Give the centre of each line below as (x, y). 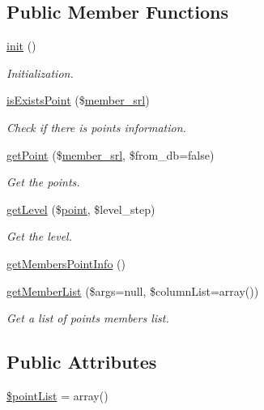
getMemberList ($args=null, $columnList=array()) (133, 290)
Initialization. (40, 73)
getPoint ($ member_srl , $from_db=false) (111, 154)
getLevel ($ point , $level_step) (81, 209)
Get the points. (43, 182)
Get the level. (39, 236)
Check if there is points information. (96, 127)
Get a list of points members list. (88, 318)
